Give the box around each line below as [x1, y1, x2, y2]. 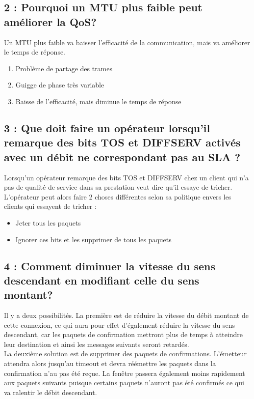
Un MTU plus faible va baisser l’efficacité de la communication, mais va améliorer [4, 37, 250, 47]
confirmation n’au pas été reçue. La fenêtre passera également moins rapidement [4, 368, 245, 378]
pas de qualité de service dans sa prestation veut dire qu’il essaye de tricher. [4, 182, 232, 192]
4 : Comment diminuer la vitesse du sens [4, 258, 216, 273]
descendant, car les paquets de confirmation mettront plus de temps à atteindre [4, 329, 243, 340]
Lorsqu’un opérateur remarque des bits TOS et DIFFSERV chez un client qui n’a [4, 172, 249, 182]
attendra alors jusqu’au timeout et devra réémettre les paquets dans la [4, 358, 216, 369]
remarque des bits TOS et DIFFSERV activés [4, 135, 241, 150]
